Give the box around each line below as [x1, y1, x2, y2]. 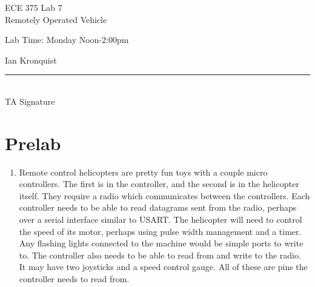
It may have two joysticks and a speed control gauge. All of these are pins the [19, 260, 308, 273]
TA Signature [5, 94, 55, 107]
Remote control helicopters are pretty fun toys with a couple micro [19, 165, 268, 178]
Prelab [5, 130, 61, 155]
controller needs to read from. [19, 272, 130, 285]
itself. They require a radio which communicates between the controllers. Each [19, 189, 310, 202]
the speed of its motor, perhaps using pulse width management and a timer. [19, 225, 302, 237]
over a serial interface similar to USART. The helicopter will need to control [19, 213, 302, 226]
